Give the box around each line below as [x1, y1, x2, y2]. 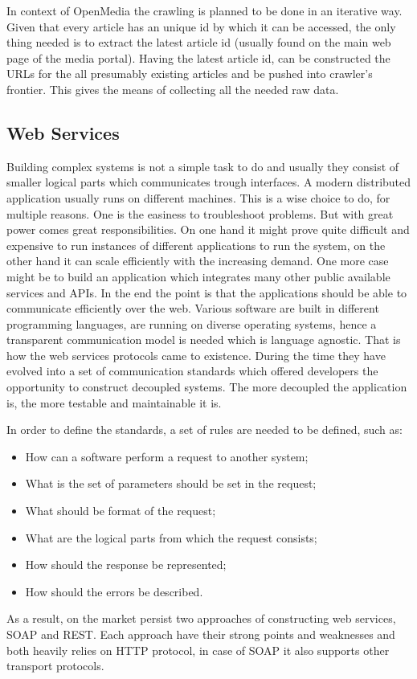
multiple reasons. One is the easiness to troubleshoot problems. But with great [6, 205, 394, 222]
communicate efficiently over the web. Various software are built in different [6, 300, 379, 317]
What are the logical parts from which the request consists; [25, 529, 317, 546]
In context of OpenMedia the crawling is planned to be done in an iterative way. [6, 2, 403, 18]
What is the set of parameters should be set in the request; [25, 475, 317, 492]
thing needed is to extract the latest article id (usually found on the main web [6, 34, 391, 51]
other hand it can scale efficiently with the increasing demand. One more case [6, 252, 389, 269]
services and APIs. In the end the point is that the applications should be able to [6, 284, 407, 301]
